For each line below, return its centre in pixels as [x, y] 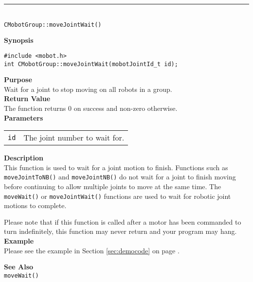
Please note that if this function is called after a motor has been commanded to [123, 221]
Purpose [18, 79]
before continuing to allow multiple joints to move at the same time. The [113, 186]
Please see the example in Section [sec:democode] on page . [92, 250]
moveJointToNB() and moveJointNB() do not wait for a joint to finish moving [120, 177]
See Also [19, 267]
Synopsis [19, 40]
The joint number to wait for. [74, 138]
